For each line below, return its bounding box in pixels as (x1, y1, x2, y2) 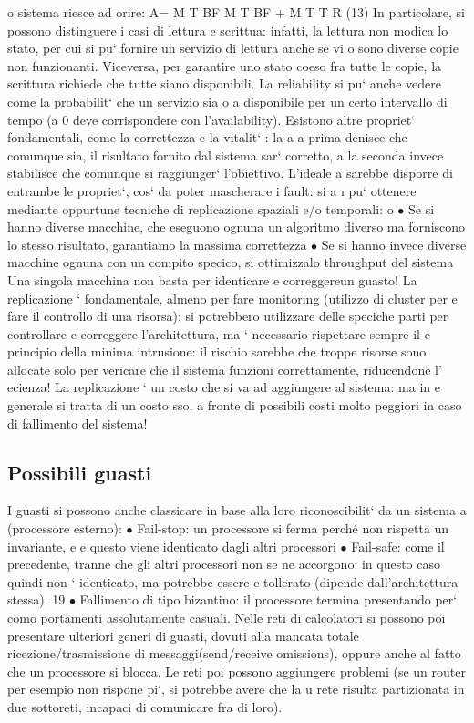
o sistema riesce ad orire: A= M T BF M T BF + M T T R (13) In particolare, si (7, 3, 465, 21)
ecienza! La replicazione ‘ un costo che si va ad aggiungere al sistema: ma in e (7, 377, 440, 397)
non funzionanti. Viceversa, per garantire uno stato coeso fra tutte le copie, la (7, 56, 442, 75)
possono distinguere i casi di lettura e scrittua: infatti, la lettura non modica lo (7, 20, 448, 39)
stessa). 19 (7, 590, 66, 609)
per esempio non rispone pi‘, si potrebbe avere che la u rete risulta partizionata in (7, 679, 465, 698)
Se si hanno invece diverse (321, 234, 467, 253)
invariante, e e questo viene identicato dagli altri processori (7, 536, 336, 555)
